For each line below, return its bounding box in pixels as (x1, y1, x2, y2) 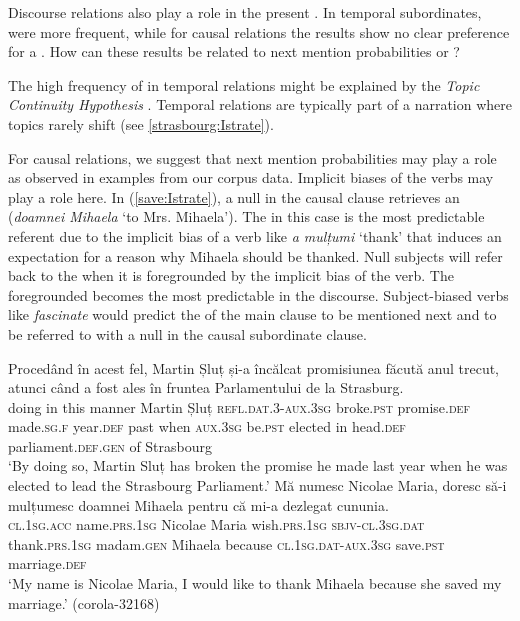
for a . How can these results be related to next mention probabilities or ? (8, 41, 460, 62)
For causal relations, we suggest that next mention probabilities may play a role (8, 147, 497, 168)
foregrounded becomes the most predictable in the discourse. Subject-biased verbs (8, 284, 509, 305)
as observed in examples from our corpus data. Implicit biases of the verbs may (8, 167, 494, 188)
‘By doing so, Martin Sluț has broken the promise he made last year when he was (8, 455, 508, 476)
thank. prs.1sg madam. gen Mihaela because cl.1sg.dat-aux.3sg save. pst (8, 533, 445, 554)
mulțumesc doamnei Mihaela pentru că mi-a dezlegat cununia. (8, 494, 389, 515)
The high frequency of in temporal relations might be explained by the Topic (8, 74, 480, 95)
